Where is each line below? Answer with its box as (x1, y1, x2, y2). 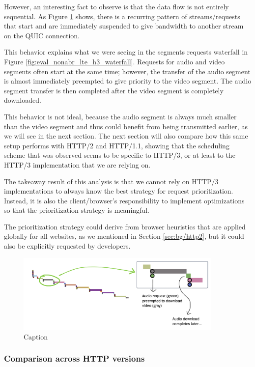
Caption (24, 331, 48, 341)
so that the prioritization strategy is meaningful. (4, 205, 149, 215)
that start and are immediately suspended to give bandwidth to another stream (4, 21, 244, 31)
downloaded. (4, 95, 41, 105)
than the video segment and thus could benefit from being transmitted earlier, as (4, 121, 248, 131)
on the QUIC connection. (4, 30, 80, 40)
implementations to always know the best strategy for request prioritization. (4, 186, 233, 196)
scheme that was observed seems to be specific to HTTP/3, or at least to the (4, 150, 235, 160)
